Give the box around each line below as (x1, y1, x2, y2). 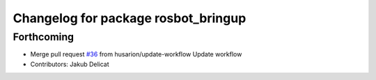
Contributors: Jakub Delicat (30, 60, 109, 68)
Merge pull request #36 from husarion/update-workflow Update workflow (30, 50, 242, 58)
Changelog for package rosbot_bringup (13, 10, 246, 26)
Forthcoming (13, 31, 75, 43)
